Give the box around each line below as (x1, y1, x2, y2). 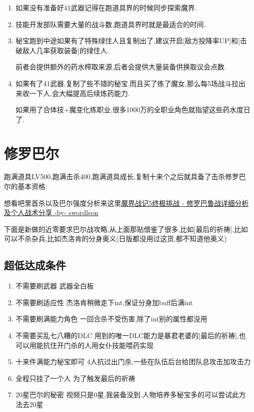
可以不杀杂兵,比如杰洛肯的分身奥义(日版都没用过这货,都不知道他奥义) (4, 233, 227, 244)
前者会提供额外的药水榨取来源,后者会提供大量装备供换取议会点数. (15, 62, 226, 72)
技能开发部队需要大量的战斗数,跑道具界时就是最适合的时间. (15, 19, 206, 29)
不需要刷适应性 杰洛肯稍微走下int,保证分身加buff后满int (15, 297, 193, 307)
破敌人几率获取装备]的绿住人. (15, 45, 109, 55)
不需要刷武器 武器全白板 (15, 281, 94, 291)
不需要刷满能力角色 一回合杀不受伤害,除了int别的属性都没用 (15, 314, 208, 324)
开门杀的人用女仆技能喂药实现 (57, 340, 154, 350)
